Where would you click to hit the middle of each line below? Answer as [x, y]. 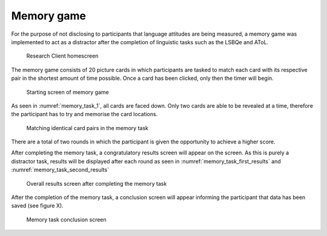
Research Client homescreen [62, 56]
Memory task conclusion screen [67, 219]
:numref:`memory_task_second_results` [60, 170]
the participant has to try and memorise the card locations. [84, 114]
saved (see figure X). [37, 206]
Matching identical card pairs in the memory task [87, 128]
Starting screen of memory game [68, 92]
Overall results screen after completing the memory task [97, 183]
